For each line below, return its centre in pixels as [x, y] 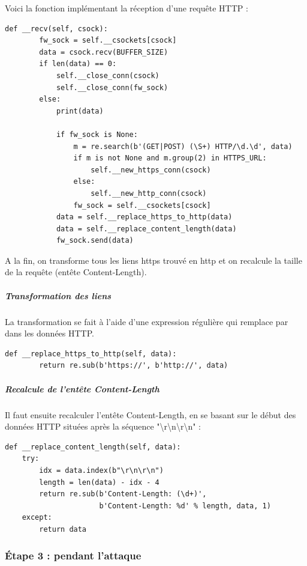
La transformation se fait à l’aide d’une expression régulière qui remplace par [147, 321]
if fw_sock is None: [97, 134]
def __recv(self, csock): [56, 29]
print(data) [80, 111]
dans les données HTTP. [49, 333]
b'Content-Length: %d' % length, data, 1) [185, 506]
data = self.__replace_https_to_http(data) [144, 217]
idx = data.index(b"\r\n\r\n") [101, 470]
